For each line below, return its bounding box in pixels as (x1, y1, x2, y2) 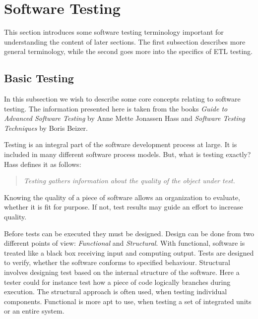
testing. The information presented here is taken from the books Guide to (4, 103, 228, 113)
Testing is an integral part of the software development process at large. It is (4, 139, 237, 150)
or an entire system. (4, 306, 64, 316)
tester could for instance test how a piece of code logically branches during (4, 276, 231, 287)
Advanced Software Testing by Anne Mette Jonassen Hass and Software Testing (4, 113, 245, 123)
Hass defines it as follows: (4, 159, 81, 169)
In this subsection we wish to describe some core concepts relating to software (4, 94, 241, 104)
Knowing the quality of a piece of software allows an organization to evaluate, (4, 192, 240, 202)
